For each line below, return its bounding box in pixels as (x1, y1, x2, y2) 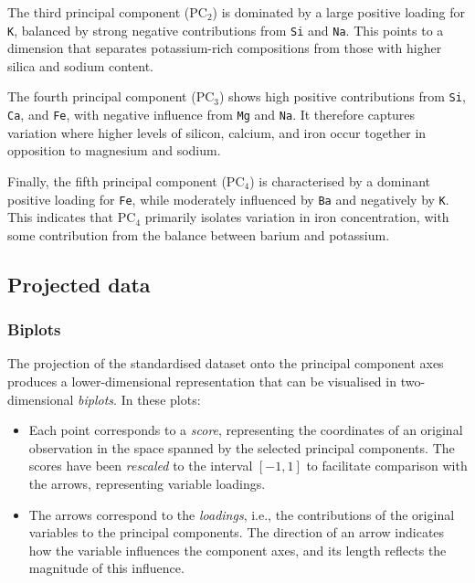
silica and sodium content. (7, 56, 153, 75)
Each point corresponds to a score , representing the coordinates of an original (28, 420, 463, 440)
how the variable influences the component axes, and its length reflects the (28, 540, 447, 559)
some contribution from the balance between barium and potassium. (7, 225, 390, 244)
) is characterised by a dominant (249, 171, 430, 190)
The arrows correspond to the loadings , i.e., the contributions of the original (28, 504, 455, 524)
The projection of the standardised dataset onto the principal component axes (7, 354, 444, 373)
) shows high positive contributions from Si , (218, 87, 466, 106)
